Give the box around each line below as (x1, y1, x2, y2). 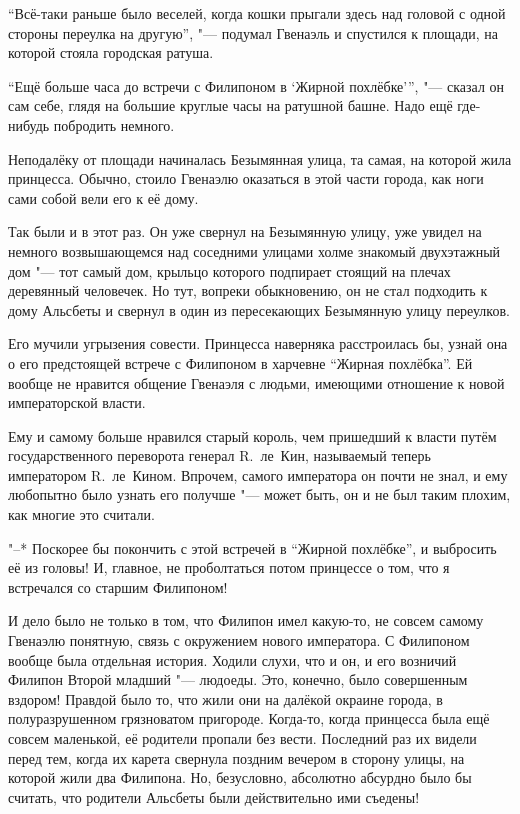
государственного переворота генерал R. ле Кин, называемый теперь (8, 445, 431, 466)
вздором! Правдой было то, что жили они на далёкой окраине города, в (8, 688, 443, 709)
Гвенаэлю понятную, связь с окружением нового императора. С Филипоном (8, 630, 470, 651)
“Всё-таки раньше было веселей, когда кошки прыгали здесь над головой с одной (8, 3, 506, 23)
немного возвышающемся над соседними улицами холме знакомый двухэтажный (8, 240, 501, 261)
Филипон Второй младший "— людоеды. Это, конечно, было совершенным (8, 669, 468, 690)
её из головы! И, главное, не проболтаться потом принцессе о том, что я (8, 557, 450, 578)
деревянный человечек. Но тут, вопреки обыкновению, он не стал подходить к (8, 280, 488, 301)
